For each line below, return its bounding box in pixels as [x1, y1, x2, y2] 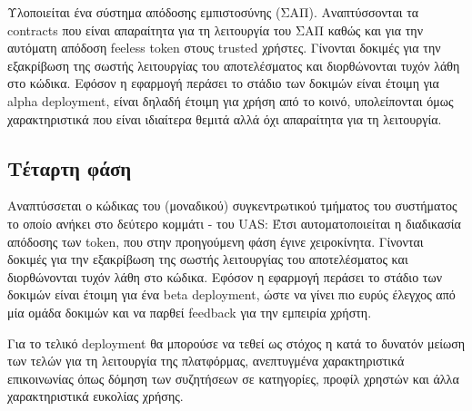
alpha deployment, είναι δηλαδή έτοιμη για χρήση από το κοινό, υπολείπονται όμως [7, 91, 454, 110]
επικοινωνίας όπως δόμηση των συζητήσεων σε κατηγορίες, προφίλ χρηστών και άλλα [7, 368, 459, 387]
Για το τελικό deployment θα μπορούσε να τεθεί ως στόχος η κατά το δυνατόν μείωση [7, 333, 466, 352]
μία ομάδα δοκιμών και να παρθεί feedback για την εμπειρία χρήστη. [7, 302, 372, 321]
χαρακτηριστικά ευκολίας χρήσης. [7, 387, 184, 406]
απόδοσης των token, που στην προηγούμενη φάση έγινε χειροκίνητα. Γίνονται [7, 231, 424, 250]
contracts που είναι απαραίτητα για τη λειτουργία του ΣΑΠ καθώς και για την [7, 20, 423, 39]
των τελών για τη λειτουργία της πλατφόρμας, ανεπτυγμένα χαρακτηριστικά [7, 351, 405, 370]
